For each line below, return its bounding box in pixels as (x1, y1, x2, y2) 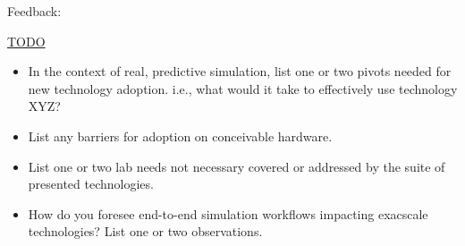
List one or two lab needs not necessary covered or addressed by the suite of (28, 157, 445, 175)
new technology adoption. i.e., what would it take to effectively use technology (28, 79, 458, 98)
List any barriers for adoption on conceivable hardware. (28, 126, 333, 145)
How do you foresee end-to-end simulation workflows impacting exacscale (28, 204, 428, 223)
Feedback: (7, 2, 62, 20)
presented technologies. (28, 174, 154, 193)
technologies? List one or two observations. (28, 222, 263, 241)
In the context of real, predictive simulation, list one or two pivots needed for (28, 62, 452, 81)
